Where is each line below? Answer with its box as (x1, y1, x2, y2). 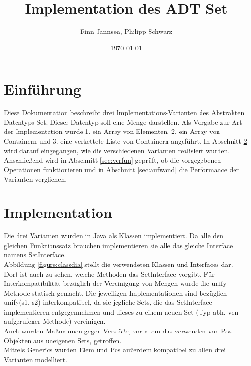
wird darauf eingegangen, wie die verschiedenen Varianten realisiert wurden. (4, 145, 230, 155)
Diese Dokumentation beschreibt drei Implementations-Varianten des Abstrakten (4, 107, 245, 117)
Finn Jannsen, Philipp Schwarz (80, 26, 172, 36)
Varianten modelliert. (4, 354, 67, 364)
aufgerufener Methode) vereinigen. (4, 316, 106, 326)
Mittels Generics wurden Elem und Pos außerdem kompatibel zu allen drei (4, 345, 226, 355)
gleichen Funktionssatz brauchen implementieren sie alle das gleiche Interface (4, 240, 233, 250)
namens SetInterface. (4, 250, 66, 260)
